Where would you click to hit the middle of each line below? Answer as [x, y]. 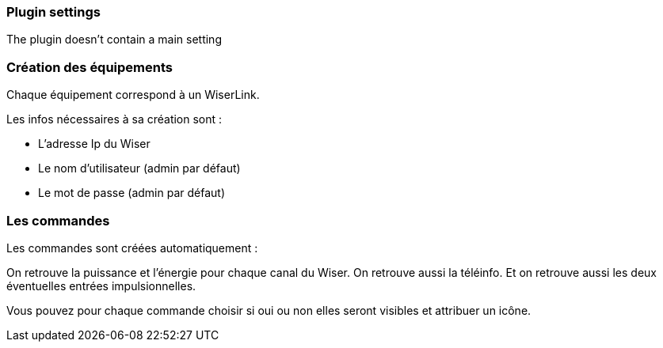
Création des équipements [90, 67]
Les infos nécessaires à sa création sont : [114, 119]
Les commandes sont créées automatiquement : [132, 248]
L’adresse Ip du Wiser [94, 144]
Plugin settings [53, 12]
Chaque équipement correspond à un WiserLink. [133, 95]
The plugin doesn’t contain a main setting [114, 40]
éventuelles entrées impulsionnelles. [101, 286]
